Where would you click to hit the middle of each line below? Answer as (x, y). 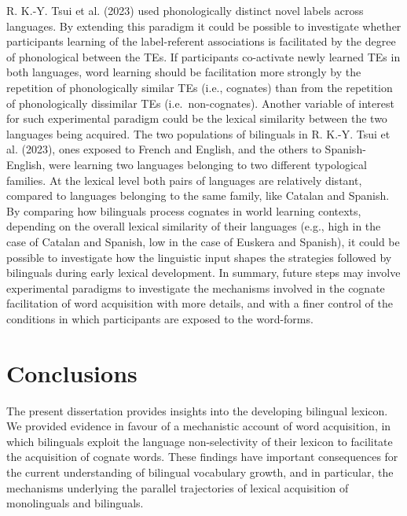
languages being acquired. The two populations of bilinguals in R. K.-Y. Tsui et (198, 133)
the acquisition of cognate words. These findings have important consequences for (202, 457)
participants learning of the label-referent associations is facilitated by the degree (201, 41)
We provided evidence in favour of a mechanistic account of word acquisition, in (199, 426)
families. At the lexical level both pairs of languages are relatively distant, (184, 180)
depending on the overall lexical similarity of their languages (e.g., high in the (194, 226)
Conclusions (72, 372)
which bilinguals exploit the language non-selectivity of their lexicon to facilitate (200, 441)
